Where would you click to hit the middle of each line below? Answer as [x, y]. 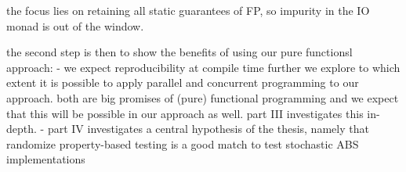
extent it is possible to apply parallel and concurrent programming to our [183, 82]
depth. [22, 129]
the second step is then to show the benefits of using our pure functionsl [179, 52]
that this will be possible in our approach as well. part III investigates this [185, 113]
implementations [46, 159]
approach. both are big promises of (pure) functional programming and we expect [203, 97]
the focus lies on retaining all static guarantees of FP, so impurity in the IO [188, 10]
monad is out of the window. [75, 25]
